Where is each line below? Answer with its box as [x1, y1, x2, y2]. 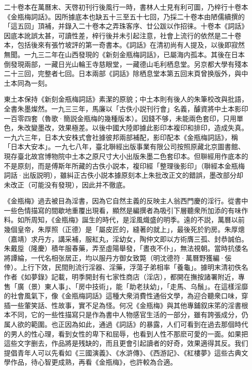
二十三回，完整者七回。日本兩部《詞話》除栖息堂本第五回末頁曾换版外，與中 [4, 68, 248, 78]
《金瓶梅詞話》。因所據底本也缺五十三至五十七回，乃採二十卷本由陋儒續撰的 [4, 11, 245, 21]
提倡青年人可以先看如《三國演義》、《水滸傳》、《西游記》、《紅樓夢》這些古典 [4, 347, 241, 357]
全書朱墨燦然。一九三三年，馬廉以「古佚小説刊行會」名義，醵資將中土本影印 [4, 103, 248, 113]
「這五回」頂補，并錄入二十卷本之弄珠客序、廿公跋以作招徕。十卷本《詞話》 [4, 21, 248, 31]
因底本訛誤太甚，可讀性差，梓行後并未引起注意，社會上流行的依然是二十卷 [4, 30, 241, 40]
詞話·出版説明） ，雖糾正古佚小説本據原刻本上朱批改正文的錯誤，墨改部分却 [4, 170, 243, 180]
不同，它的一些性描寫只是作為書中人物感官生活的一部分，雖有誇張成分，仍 [10, 309, 248, 320]
